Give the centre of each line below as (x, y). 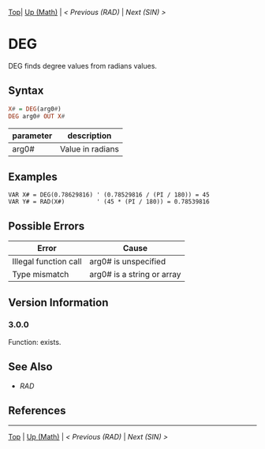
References (37, 411)
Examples (33, 176)
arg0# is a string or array (135, 275)
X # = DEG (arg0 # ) (35, 109)
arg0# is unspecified (128, 262)
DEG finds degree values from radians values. (83, 65)
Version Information (58, 303)
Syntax (26, 91)
